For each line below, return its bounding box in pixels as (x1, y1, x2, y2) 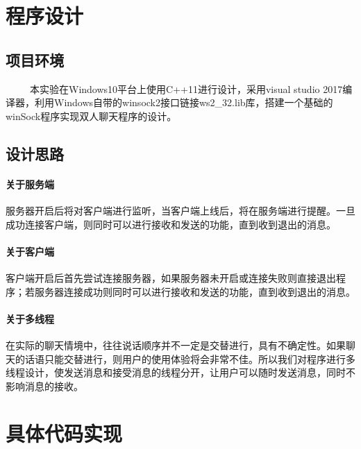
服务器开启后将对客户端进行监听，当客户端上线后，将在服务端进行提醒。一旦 (6, 203, 355, 217)
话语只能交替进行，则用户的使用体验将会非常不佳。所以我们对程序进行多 (24, 351, 355, 366)
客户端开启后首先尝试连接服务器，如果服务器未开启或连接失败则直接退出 (6, 270, 336, 285)
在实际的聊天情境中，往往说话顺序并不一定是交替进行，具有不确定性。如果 (6, 337, 346, 352)
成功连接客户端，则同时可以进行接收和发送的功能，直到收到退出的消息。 (6, 217, 336, 231)
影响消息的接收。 (6, 378, 83, 393)
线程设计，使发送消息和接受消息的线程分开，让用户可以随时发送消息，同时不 (6, 365, 355, 380)
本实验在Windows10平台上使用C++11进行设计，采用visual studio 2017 (29, 81, 343, 96)
